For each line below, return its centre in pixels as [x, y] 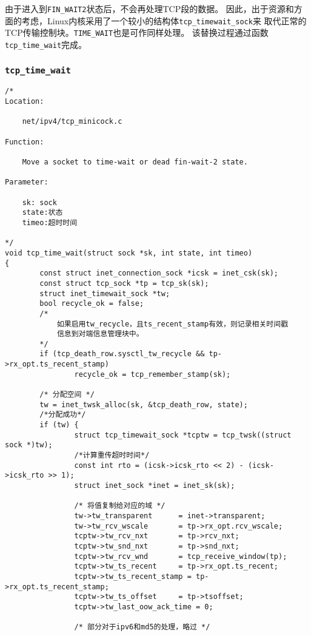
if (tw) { [59, 425]
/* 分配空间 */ [67, 395]
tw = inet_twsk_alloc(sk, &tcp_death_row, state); [144, 404]
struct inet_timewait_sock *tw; [105, 293]
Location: [25, 102]
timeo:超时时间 [50, 222]
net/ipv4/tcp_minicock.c [72, 122]
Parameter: [27, 182]
